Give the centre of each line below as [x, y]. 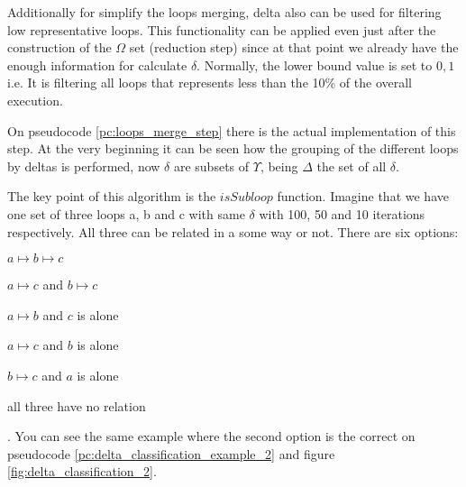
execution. [35, 100]
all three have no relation [77, 405]
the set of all [352, 165]
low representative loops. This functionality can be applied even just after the [222, 29]
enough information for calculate [97, 64]
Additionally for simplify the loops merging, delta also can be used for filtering [224, 12]
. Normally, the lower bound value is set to [315, 64]
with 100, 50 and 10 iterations [342, 213]
